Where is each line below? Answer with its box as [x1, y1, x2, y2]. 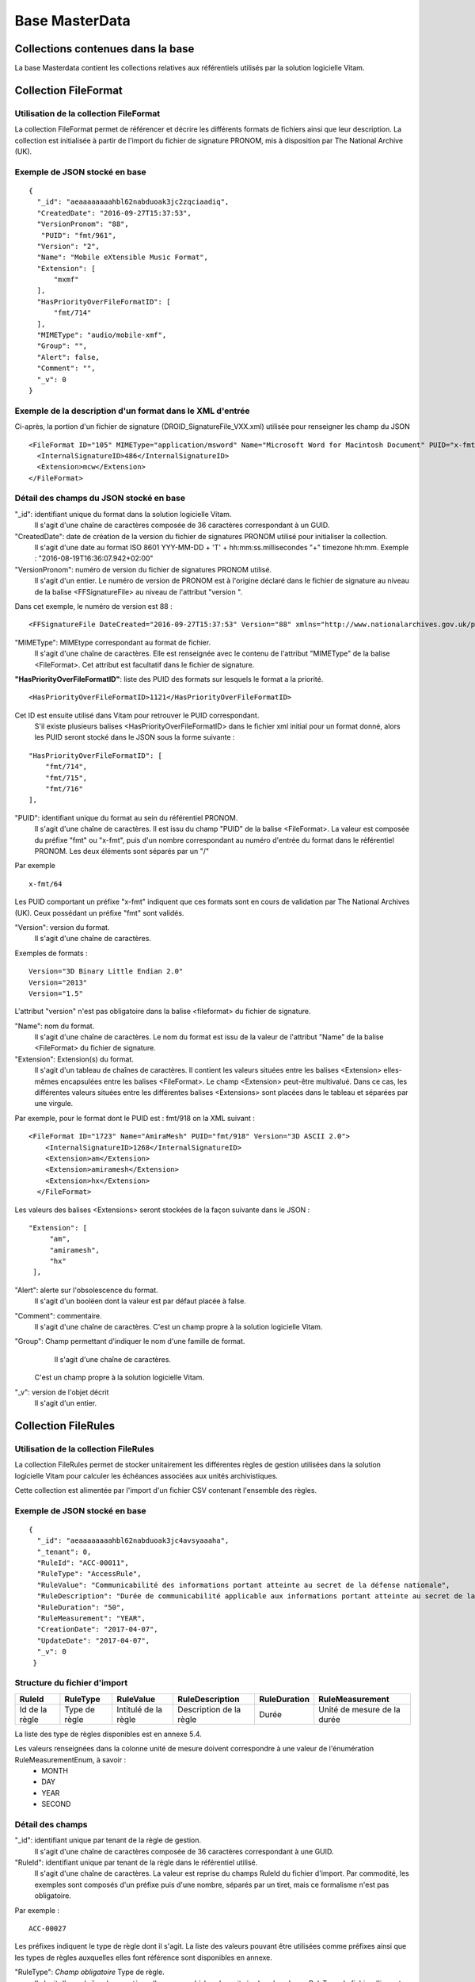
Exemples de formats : [14, 948, 88, 958]
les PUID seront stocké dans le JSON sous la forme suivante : [34, 733, 235, 742]
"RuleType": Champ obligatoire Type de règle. [14, 1967, 165, 1977]
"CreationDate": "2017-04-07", [36, 1625, 158, 1634]
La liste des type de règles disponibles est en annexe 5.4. [14, 1729, 202, 1739]
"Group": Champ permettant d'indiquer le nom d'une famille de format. [14, 1337, 245, 1346]
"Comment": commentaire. [14, 1310, 102, 1320]
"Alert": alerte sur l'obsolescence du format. [14, 1285, 158, 1295]
